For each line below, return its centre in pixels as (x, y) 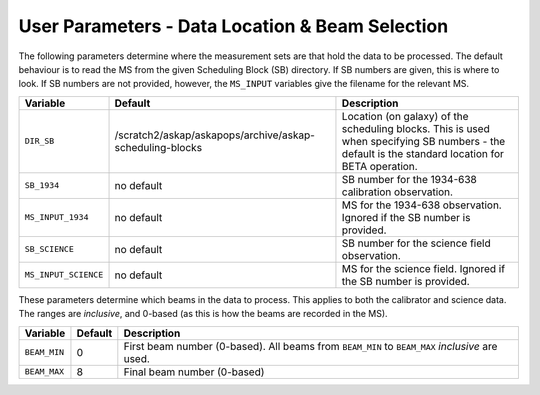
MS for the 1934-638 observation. (421, 205)
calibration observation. (397, 192)
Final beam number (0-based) (194, 372)
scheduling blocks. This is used (415, 128)
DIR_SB (39, 141)
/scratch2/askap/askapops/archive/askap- (214, 135)
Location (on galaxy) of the (405, 116)
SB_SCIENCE (49, 249)
